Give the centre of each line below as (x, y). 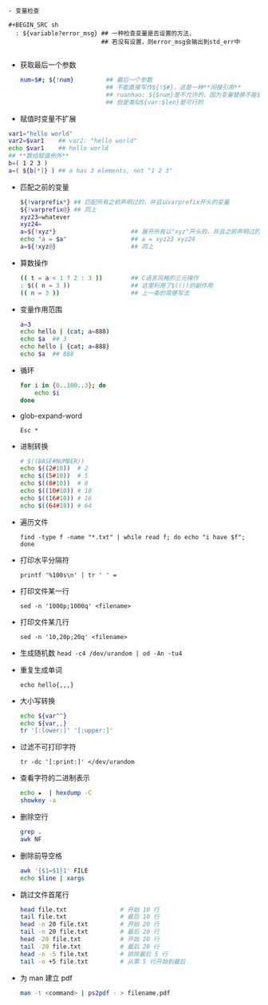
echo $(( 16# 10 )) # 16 (56, 498)
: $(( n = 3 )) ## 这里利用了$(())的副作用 (116, 285)
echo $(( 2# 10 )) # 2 (54, 469)
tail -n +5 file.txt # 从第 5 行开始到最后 (102, 961)
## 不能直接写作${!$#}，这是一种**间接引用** (173, 87)
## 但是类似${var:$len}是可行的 (154, 102)
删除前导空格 (41, 856)
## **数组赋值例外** (39, 156)
